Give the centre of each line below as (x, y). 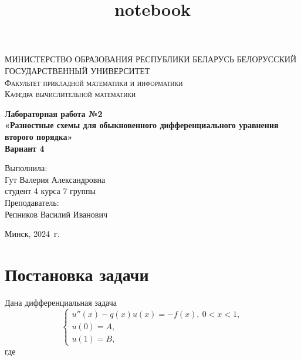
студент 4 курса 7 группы (50, 191)
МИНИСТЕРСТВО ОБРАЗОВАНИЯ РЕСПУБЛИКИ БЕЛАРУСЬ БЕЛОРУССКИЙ (151, 59)
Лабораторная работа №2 (54, 113)
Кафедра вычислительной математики (70, 94)
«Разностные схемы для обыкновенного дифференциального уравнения (142, 125)
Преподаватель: (32, 202)
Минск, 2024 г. (32, 234)
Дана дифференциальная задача (61, 302)
